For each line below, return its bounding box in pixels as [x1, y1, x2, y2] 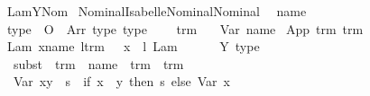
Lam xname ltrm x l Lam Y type [6, 37, 260, 56]
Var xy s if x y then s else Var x [13, 72, 230, 91]
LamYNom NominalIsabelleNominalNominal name [6, 2, 307, 20]
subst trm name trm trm [13, 54, 184, 73]
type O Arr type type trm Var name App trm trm [6, 19, 364, 38]
